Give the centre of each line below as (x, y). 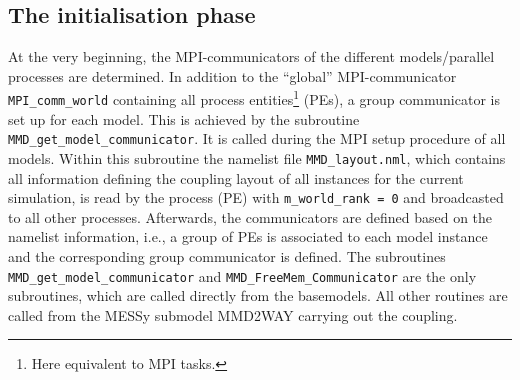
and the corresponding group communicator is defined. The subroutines (227, 256)
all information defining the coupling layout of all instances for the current (236, 177)
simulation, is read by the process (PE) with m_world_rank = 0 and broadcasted (256, 197)
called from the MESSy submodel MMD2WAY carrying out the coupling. (233, 314)
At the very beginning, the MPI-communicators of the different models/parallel (251, 56)
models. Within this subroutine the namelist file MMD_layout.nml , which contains (257, 157)
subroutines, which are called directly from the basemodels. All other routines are (258, 295)
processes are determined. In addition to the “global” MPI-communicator (232, 75)
